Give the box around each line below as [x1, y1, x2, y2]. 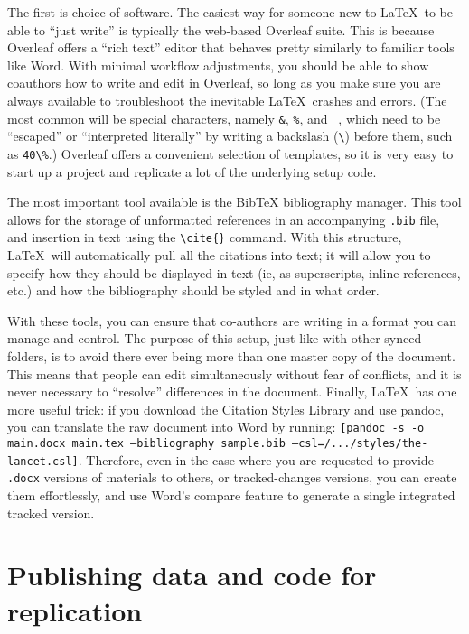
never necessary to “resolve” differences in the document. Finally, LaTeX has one [7, 382, 457, 401]
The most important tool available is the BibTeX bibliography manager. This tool [7, 192, 462, 211]
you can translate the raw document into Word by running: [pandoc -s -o [7, 417, 425, 436]
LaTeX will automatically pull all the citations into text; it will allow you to [7, 246, 431, 265]
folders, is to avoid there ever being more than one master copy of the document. [7, 347, 455, 365]
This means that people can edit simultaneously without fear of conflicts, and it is [7, 364, 462, 383]
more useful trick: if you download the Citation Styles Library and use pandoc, [7, 399, 445, 418]
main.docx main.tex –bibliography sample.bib [7, 437, 286, 451]
